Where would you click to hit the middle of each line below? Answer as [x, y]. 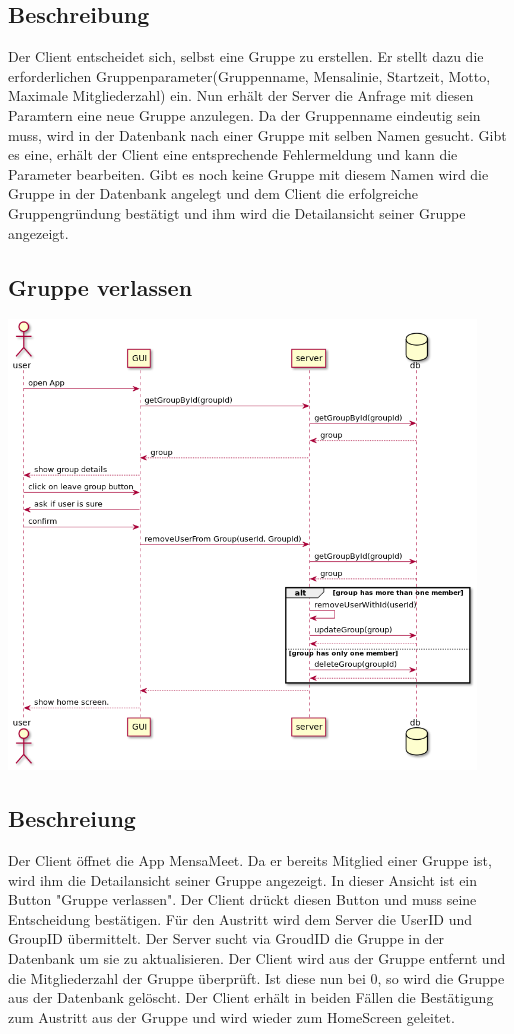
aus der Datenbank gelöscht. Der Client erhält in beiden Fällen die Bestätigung [251, 997]
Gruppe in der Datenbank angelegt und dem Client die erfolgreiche [213, 193]
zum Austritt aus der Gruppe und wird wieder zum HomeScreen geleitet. [231, 1016]
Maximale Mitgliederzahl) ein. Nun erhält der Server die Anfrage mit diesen [241, 95]
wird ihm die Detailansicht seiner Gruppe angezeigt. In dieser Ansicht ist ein [243, 879]
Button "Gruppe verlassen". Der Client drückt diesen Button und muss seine [242, 899]
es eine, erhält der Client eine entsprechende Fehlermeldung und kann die [233, 154]
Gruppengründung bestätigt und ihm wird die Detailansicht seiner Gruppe [237, 212]
